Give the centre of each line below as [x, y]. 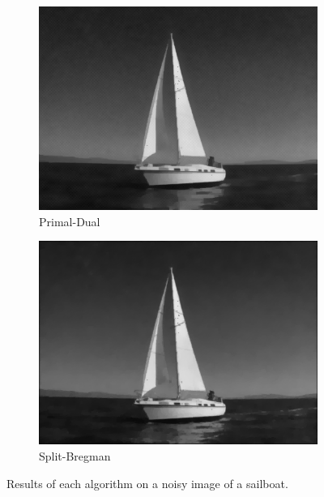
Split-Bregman [75, 456]
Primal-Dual [70, 221]
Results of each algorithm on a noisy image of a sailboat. [147, 483]
